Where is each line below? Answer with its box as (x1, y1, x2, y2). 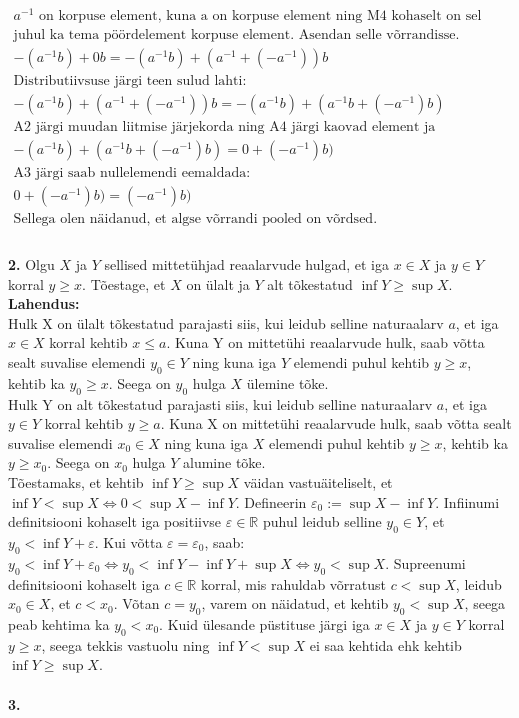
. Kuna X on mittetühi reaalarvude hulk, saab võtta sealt (160, 413, 512, 434)
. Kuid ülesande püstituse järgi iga (159, 613, 370, 634)
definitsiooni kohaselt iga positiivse (8, 511, 222, 532)
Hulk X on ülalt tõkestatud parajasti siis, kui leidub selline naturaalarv (8, 312, 444, 333)
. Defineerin (235, 491, 307, 512)
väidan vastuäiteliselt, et (243, 471, 393, 492)
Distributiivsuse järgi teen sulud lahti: (13, 74, 247, 89)
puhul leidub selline (262, 511, 382, 532)
